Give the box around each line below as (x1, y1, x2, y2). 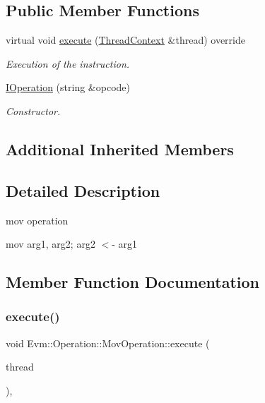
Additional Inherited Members (6, 138, 234, 160)
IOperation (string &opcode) (6, 80, 130, 95)
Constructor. (6, 103, 61, 118)
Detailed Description (6, 179, 160, 201)
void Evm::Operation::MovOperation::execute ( (6, 335, 210, 350)
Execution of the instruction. (6, 56, 130, 71)
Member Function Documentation (6, 271, 260, 293)
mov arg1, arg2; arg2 (6, 236, 95, 251)
